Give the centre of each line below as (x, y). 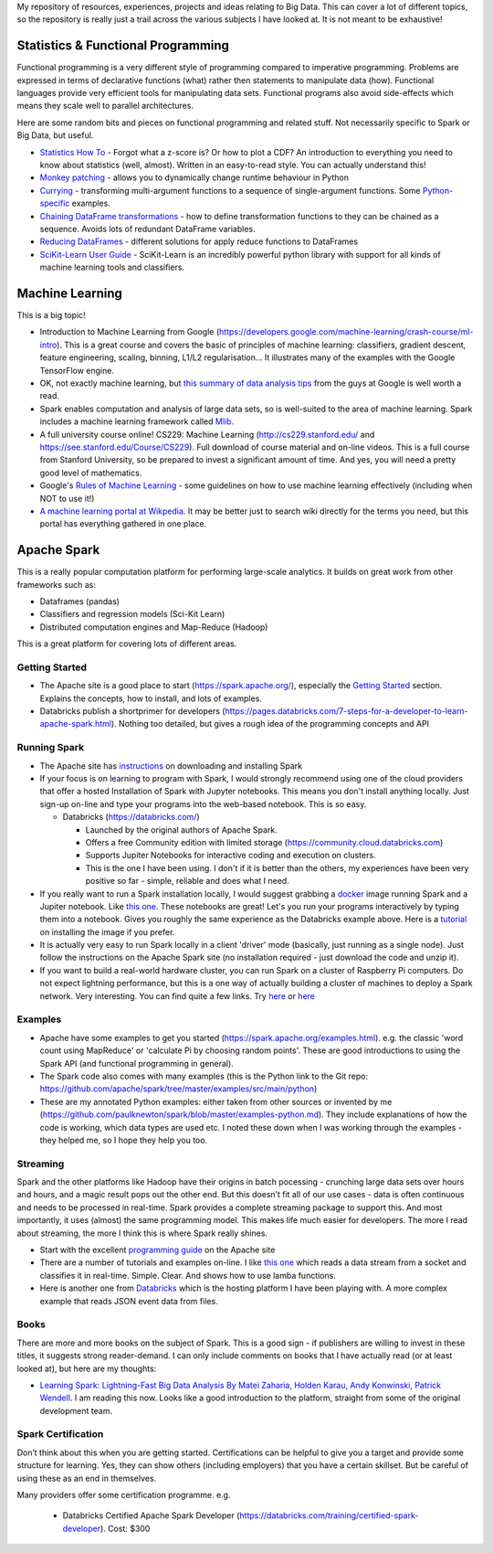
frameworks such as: (56, 584)
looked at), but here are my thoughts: (87, 1368)
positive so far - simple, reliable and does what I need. (187, 881)
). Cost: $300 (126, 1528)
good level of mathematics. (91, 473)
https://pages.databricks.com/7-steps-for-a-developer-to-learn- (347, 711)
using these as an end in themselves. (87, 1478)
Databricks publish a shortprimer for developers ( (132, 711)
